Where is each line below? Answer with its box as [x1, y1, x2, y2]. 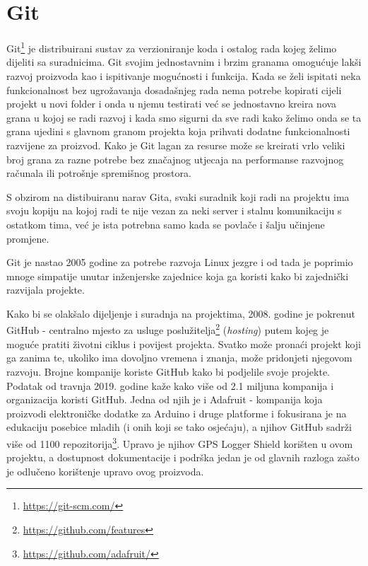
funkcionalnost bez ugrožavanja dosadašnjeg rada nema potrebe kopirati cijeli [6, 82, 342, 97]
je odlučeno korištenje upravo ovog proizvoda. [6, 463, 204, 478]
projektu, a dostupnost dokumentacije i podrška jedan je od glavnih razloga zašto [6, 450, 360, 465]
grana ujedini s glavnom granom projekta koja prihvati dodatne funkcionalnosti [6, 124, 350, 139]
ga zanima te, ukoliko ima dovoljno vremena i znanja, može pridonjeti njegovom [6, 350, 352, 365]
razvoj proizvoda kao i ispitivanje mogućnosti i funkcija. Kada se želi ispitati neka [6, 68, 361, 83]
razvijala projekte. [6, 282, 85, 297]
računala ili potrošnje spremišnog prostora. [6, 166, 191, 180]
